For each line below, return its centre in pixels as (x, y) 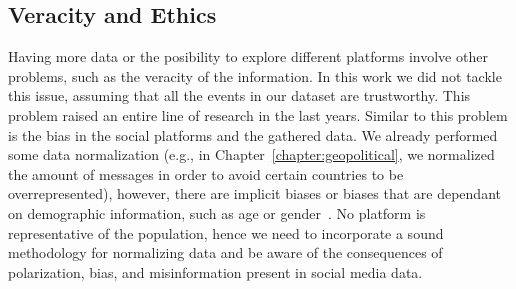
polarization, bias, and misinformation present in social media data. (215, 271)
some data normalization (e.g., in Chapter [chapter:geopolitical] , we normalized (251, 154)
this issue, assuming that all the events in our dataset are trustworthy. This (239, 95)
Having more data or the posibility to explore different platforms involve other (248, 56)
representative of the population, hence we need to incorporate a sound (226, 232)
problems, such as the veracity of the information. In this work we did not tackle (255, 75)
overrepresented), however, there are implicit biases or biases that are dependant (254, 193)
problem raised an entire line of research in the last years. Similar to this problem (258, 114)
